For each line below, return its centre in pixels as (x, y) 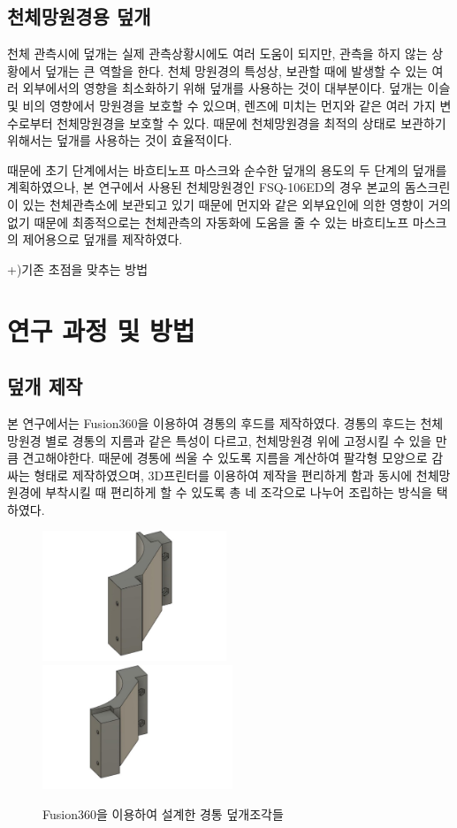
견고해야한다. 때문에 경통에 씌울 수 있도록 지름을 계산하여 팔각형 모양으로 (225, 458)
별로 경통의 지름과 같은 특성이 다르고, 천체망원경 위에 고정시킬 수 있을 (239, 440)
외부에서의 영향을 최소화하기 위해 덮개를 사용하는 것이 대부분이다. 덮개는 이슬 (236, 88)
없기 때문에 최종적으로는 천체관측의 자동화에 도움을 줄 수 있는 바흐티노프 (208, 222)
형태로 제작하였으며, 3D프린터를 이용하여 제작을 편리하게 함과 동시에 (223, 475)
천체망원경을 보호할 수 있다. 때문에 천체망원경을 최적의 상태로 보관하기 (251, 123)
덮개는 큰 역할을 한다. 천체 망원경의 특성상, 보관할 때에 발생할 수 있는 (236, 70)
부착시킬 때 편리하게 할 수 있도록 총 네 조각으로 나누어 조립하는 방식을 (239, 492)
